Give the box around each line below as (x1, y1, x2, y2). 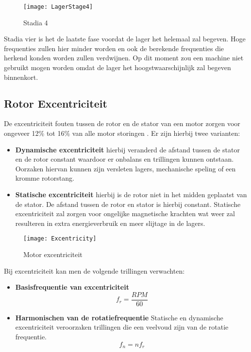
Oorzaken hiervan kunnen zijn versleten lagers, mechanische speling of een (15, 163, 236, 173)
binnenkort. (4, 72, 38, 82)
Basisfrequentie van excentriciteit (15, 282, 129, 292)
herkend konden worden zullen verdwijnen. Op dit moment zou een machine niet (4, 53, 244, 63)
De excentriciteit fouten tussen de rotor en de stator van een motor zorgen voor (4, 118, 240, 129)
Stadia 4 (23, 17, 48, 27)
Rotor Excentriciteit (4, 95, 107, 111)
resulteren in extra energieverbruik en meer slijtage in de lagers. (15, 218, 205, 228)
